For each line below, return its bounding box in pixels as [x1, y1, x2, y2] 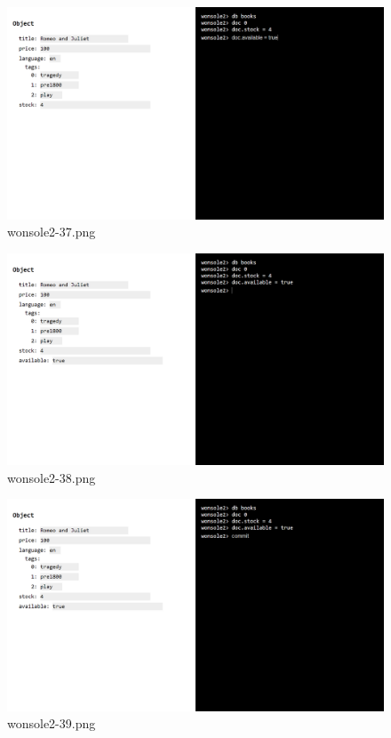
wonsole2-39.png [7, 714, 96, 733]
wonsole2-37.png [7, 222, 96, 241]
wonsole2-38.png [7, 468, 96, 486]
